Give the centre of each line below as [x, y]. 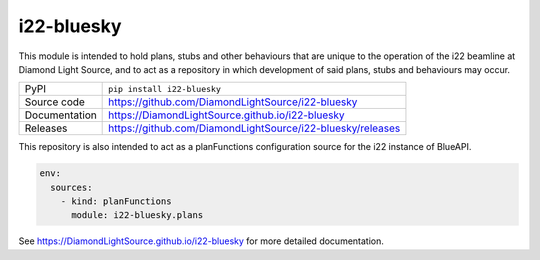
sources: [71, 187]
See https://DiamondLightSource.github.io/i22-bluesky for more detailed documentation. [201, 241]
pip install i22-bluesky [165, 88]
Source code [54, 102]
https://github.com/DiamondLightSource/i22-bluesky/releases [254, 128]
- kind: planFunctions [116, 201]
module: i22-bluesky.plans [137, 215]
